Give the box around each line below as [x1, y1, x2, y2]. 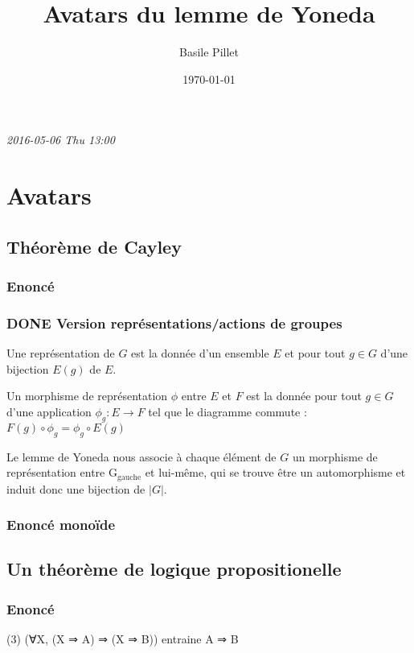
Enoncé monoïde [6, 515, 116, 535]
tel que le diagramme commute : [148, 403, 307, 419]
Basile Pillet [179, 43, 239, 60]
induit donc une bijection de [6, 480, 146, 497]
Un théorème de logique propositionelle [6, 556, 342, 581]
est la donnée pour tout [246, 387, 362, 404]
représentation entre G [6, 464, 117, 481]
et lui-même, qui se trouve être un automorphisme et [145, 464, 406, 481]
